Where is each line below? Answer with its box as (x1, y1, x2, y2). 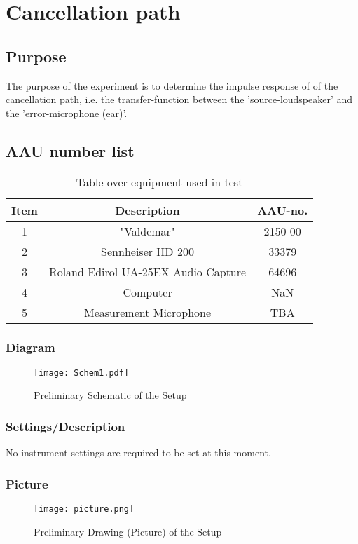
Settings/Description (6, 417, 125, 435)
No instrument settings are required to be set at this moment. (6, 445, 271, 460)
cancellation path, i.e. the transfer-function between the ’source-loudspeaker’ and (6, 92, 353, 107)
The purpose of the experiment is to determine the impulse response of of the (6, 78, 338, 93)
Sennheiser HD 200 (101, 243, 194, 259)
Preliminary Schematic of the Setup (34, 388, 187, 402)
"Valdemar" (120, 222, 175, 239)
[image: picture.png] (34, 504, 135, 515)
